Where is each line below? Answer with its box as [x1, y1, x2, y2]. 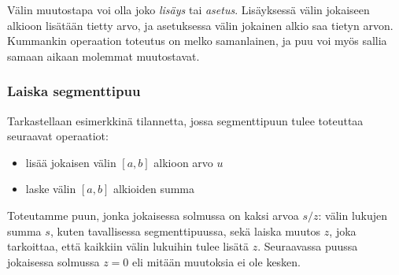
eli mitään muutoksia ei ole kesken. [131, 253, 301, 269]
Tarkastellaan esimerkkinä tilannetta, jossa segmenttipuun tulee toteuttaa [7, 112, 364, 128]
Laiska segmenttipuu [7, 81, 141, 101]
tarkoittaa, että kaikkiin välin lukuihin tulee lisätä [7, 238, 249, 255]
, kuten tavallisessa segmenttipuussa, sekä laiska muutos [50, 222, 321, 239]
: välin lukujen [318, 206, 388, 223]
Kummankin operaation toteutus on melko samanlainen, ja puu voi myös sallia [7, 32, 387, 49]
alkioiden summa [113, 180, 195, 197]
